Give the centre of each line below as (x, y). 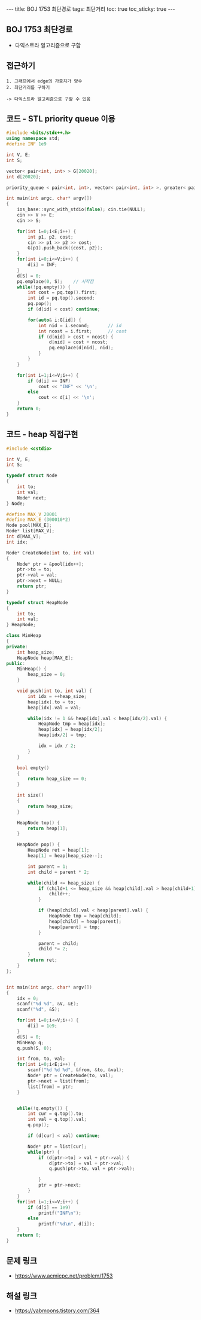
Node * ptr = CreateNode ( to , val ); (71, 1075)
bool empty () (33, 768)
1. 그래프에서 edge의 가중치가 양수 (44, 81)
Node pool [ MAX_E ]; (29, 525)
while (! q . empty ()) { (42, 1108)
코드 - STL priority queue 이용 (61, 119)
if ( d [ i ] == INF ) (49, 381)
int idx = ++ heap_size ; (57, 696)
